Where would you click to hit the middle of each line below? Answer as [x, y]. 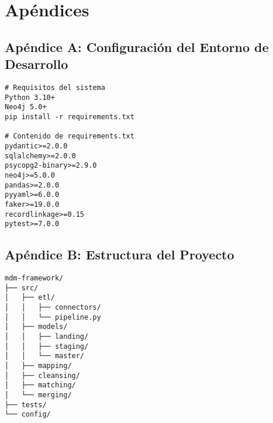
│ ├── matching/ [40, 385]
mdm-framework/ [34, 278]
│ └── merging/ [38, 395]
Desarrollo [37, 64]
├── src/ [22, 288]
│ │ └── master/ [45, 356]
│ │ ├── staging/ [47, 346]
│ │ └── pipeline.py [53, 317]
